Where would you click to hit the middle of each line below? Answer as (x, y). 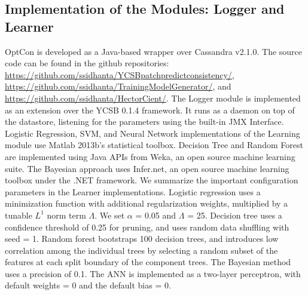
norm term (66, 215)
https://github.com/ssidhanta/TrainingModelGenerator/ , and (118, 86)
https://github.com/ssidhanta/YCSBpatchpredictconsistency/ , (120, 74)
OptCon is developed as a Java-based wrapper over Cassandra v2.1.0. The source (154, 51)
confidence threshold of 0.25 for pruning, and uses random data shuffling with (147, 227)
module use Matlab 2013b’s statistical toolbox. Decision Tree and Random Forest (154, 145)
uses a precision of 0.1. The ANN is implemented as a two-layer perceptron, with (153, 273)
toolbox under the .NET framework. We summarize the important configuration (152, 180)
